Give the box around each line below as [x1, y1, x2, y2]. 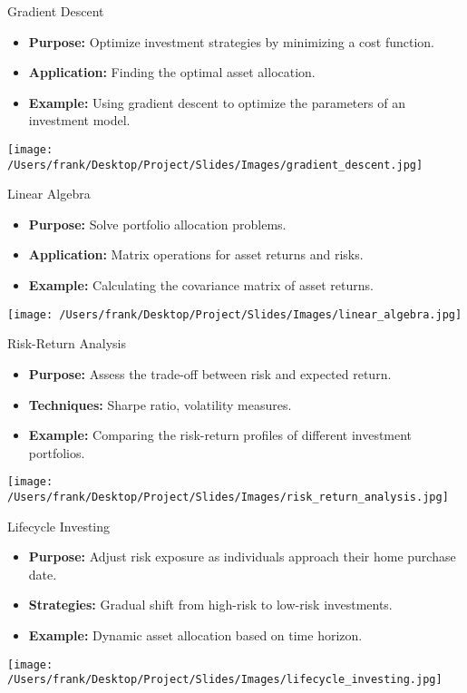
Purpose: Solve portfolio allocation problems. [28, 214, 287, 233]
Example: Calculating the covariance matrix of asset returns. [28, 276, 374, 295]
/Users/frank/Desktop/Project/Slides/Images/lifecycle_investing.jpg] [7, 673, 443, 687]
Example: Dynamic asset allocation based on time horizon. [28, 625, 363, 644]
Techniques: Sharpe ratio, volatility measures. [28, 395, 292, 414]
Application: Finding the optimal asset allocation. [28, 63, 316, 82]
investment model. [28, 111, 131, 130]
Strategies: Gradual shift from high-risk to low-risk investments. [28, 595, 393, 614]
